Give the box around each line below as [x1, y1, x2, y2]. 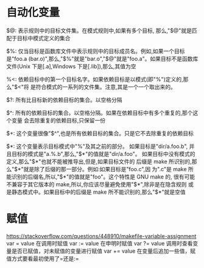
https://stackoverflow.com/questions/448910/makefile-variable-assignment [6, 232, 197, 239]
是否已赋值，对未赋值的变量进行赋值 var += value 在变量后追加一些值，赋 [11, 247, 196, 255]
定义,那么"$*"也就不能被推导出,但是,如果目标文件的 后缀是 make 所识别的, [6, 158, 192, 165]
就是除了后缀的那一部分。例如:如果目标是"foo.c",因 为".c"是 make [23, 165, 187, 172]
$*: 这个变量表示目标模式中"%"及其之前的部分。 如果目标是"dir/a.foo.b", [6, 143, 188, 150]
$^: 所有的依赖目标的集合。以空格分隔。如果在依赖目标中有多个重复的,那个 [6, 109, 193, 116]
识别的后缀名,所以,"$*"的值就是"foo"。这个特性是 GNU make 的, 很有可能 [11, 173, 195, 180]
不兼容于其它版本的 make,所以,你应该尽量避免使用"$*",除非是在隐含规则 [6, 180, 187, 188]
